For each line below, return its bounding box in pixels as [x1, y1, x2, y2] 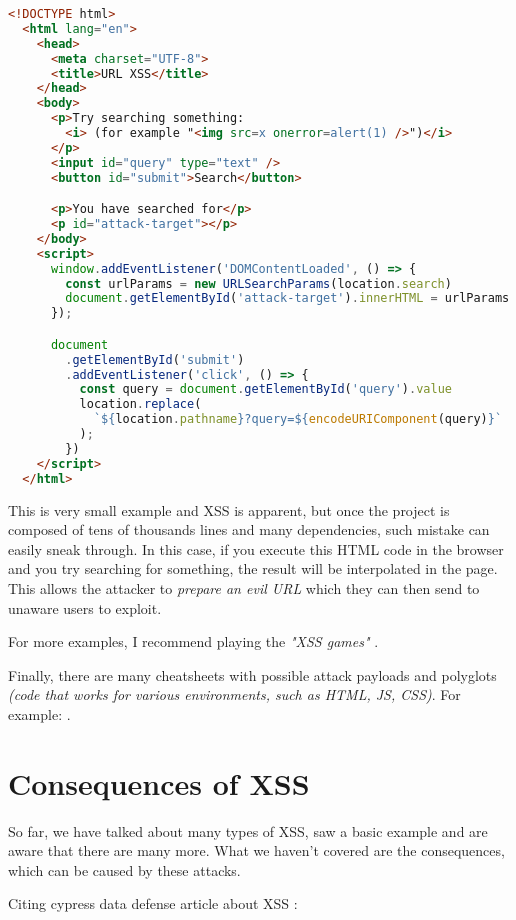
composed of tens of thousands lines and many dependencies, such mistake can [8, 519, 490, 540]
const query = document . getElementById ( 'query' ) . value [79, 382, 452, 397]
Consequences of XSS [8, 762, 310, 803]
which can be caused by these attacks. [8, 859, 241, 880]
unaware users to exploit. [8, 597, 162, 618]
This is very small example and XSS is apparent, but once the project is [8, 499, 450, 520]
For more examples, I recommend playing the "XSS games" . [8, 631, 379, 652]
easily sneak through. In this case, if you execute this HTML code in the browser [8, 538, 504, 559]
